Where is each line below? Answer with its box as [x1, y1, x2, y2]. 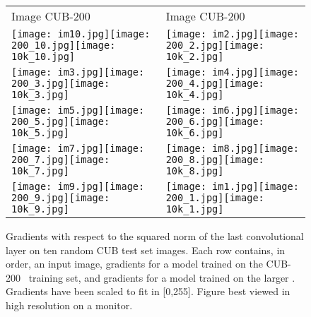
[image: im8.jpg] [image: [165, 143, 299, 154]
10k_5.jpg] [11, 127, 69, 138]
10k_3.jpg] [11, 89, 69, 100]
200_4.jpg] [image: [165, 78, 264, 89]
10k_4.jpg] [165, 89, 224, 100]
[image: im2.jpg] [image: [165, 28, 299, 40]
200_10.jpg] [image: [11, 40, 116, 51]
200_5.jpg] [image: [11, 116, 110, 127]
